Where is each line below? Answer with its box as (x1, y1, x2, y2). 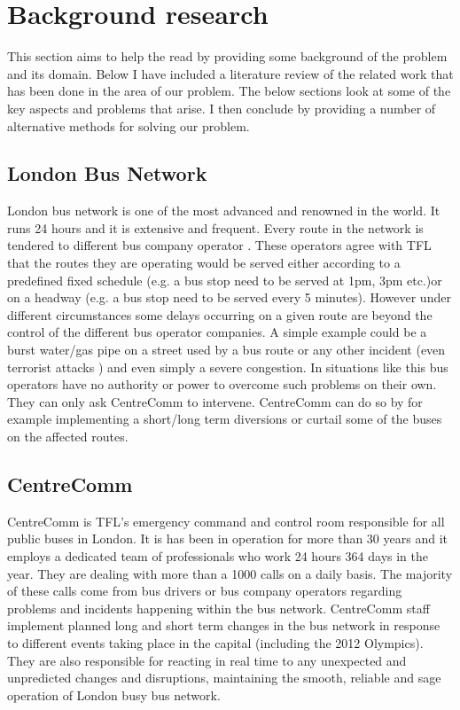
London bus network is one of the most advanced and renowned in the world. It (7, 201, 441, 220)
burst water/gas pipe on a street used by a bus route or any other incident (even (7, 340, 446, 359)
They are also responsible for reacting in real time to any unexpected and (7, 651, 407, 669)
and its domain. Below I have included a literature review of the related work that (7, 64, 454, 82)
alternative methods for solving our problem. (7, 116, 250, 135)
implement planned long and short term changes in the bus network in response (7, 616, 441, 635)
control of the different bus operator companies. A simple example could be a (7, 323, 427, 341)
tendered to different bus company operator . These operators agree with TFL (7, 236, 432, 254)
